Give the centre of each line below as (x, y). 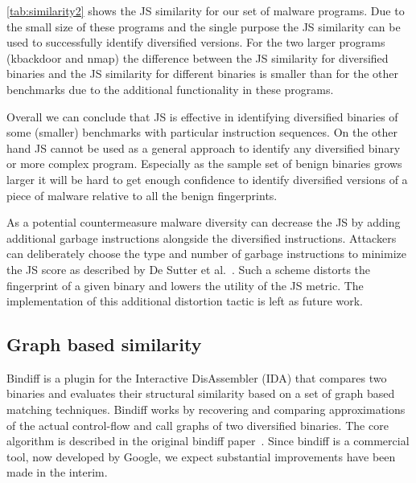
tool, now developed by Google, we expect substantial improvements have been (201, 456)
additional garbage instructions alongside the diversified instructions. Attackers (202, 237)
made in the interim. (57, 472)
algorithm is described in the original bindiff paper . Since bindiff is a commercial (208, 441)
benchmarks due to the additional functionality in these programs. (170, 89)
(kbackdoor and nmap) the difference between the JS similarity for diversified (198, 57)
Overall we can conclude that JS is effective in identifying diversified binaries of (202, 116)
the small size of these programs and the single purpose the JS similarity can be (204, 26)
